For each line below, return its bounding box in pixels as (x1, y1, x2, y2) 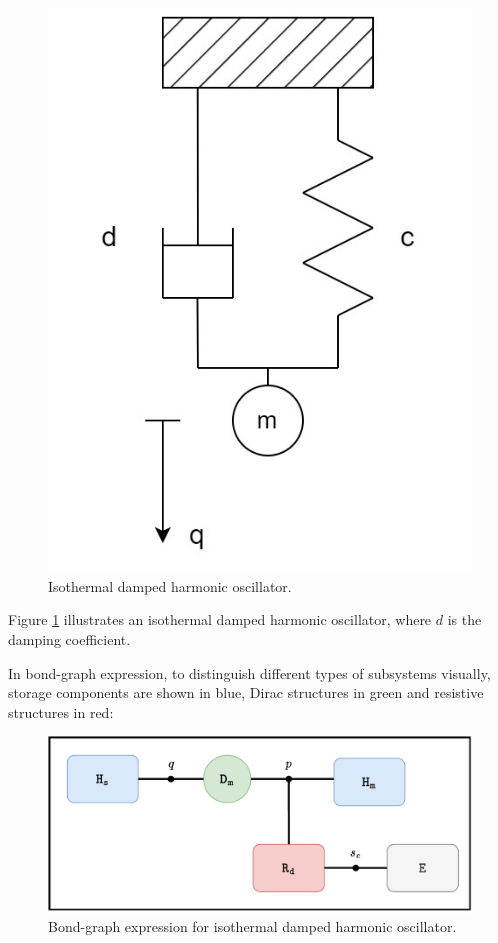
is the (447, 609, 482, 630)
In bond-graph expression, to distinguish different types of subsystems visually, (8, 662, 491, 683)
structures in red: (8, 701, 114, 722)
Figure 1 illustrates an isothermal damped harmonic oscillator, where (8, 609, 432, 630)
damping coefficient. (8, 628, 131, 649)
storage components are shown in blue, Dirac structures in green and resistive (8, 682, 484, 703)
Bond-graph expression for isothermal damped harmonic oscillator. (48, 916, 457, 937)
